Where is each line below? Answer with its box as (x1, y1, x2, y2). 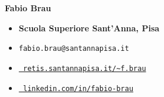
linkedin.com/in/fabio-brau (22, 84, 134, 93)
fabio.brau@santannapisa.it (18, 44, 129, 53)
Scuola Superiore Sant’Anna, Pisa (18, 21, 160, 34)
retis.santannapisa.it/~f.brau (22, 64, 146, 73)
